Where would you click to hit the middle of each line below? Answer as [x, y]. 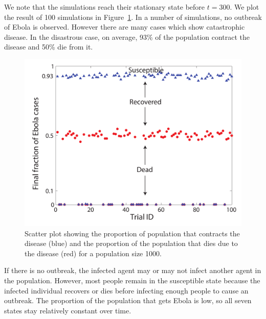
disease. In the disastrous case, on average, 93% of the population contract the [127, 36]
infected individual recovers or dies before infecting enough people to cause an [126, 290]
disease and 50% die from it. [49, 47]
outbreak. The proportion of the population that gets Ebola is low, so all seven [128, 300]
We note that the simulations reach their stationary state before [105, 7]
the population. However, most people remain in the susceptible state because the [132, 280]
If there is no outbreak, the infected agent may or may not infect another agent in [133, 270]
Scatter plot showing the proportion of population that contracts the [132, 233]
